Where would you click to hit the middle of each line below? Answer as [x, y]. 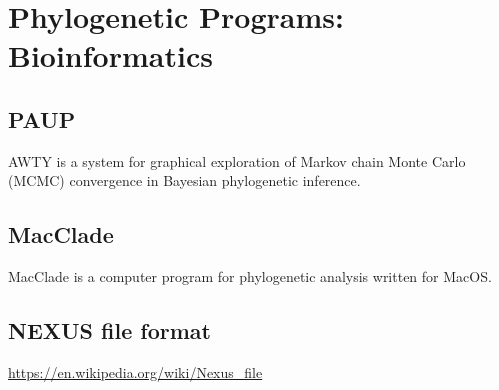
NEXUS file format [109, 330]
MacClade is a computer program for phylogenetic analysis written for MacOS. [250, 276]
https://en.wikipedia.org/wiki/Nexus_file [135, 371]
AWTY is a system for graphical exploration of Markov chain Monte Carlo [237, 160]
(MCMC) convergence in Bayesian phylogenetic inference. [184, 180]
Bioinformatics [110, 55]
